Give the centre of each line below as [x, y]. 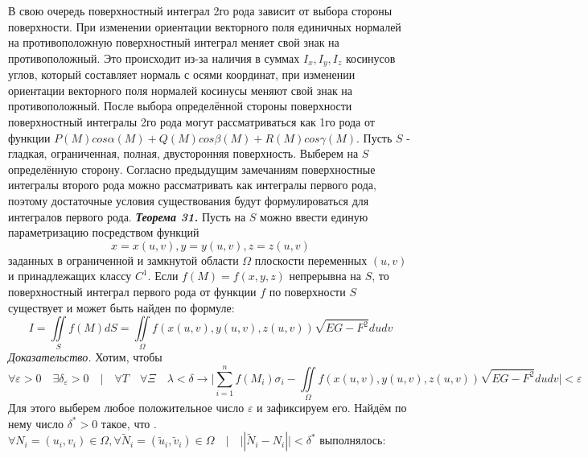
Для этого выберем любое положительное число [126, 408]
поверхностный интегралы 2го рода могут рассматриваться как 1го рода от [191, 122]
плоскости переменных [311, 260]
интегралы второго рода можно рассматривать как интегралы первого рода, [192, 185]
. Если [163, 276]
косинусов [370, 58]
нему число [36, 423]
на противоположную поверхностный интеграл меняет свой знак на [174, 42]
